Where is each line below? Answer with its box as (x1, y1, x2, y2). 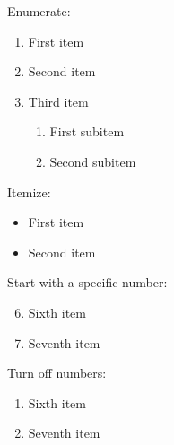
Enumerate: (7, 2, 71, 20)
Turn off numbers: (7, 363, 107, 382)
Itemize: (7, 182, 51, 201)
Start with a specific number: (7, 273, 168, 292)
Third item (28, 92, 89, 110)
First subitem (49, 122, 125, 141)
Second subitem (49, 152, 136, 170)
